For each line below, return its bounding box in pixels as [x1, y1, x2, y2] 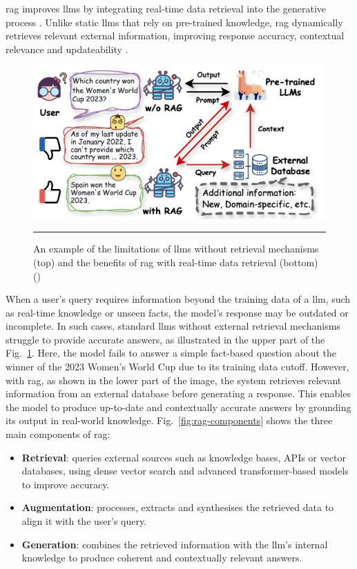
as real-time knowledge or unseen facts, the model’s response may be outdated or [6, 305, 349, 319]
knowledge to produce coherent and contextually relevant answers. [21, 550, 302, 565]
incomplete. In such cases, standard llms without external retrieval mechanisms [6, 319, 340, 333]
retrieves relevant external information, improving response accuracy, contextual [6, 28, 345, 43]
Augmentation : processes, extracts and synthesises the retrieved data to [21, 500, 334, 515]
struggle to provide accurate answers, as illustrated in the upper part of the [6, 332, 325, 346]
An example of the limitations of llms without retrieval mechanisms [33, 241, 319, 256]
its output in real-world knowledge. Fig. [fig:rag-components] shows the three [6, 413, 333, 428]
